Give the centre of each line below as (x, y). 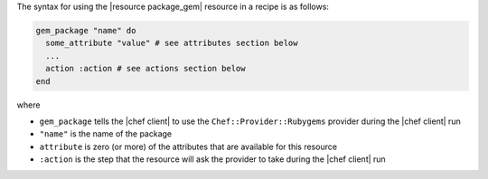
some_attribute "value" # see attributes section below (172, 43)
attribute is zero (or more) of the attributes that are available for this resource (188, 146)
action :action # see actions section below (145, 69)
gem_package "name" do (86, 30)
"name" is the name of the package (106, 134)
